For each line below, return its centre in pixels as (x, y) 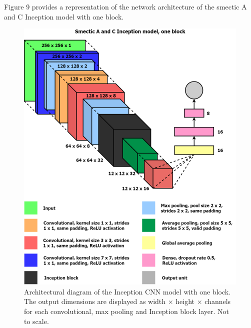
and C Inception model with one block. (64, 16)
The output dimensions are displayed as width (95, 301)
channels (218, 301)
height (185, 301)
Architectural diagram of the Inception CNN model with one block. (127, 291)
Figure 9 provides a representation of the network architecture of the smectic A (125, 6)
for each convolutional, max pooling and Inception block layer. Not (127, 311)
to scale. (36, 321)
